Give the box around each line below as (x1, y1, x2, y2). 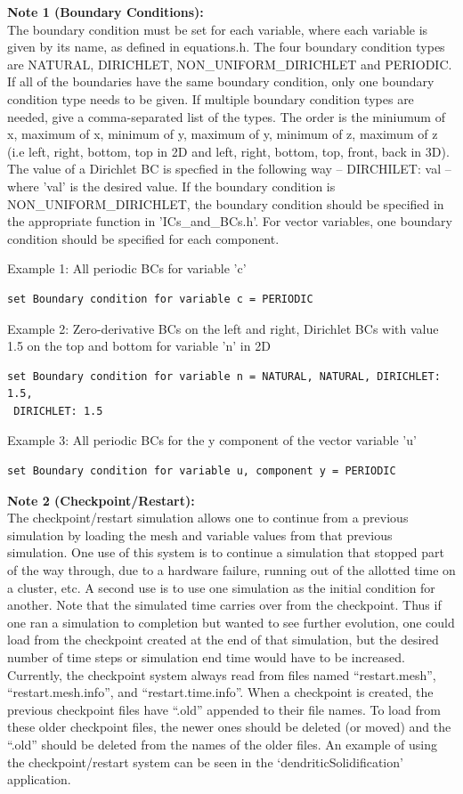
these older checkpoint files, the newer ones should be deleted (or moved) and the (7, 717, 451, 736)
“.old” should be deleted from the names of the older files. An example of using (7, 734, 437, 753)
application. (7, 770, 71, 789)
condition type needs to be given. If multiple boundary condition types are (7, 89, 414, 108)
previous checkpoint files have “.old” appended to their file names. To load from (7, 700, 441, 718)
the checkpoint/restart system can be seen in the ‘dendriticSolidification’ (7, 752, 403, 771)
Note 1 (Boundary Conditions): (7, 3, 204, 20)
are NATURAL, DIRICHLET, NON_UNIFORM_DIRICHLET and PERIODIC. (7, 54, 452, 73)
